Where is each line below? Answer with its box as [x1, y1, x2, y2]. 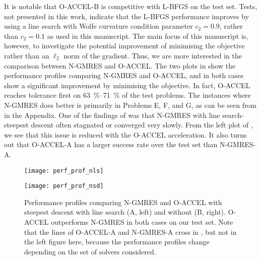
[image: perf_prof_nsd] [24, 182, 104, 190]
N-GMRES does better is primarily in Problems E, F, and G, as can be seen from [4, 99, 257, 110]
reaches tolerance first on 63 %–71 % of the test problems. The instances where [4, 90, 251, 100]
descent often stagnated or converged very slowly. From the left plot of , [31, 119, 253, 130]
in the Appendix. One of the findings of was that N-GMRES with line [4, 109, 220, 120]
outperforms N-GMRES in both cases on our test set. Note [51, 217, 233, 227]
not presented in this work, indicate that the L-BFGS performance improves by [4, 11, 249, 21]
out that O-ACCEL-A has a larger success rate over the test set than [4, 139, 218, 150]
